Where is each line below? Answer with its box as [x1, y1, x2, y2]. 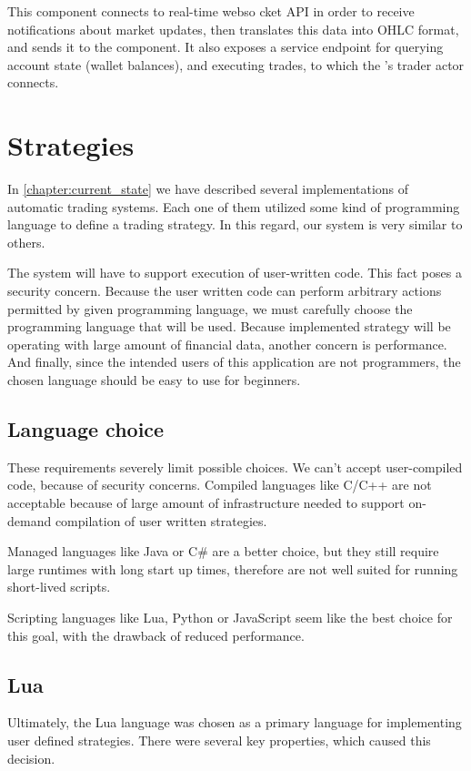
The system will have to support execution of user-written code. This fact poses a [7, 263, 462, 282]
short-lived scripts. [7, 577, 111, 596]
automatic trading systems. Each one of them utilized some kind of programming [7, 197, 460, 216]
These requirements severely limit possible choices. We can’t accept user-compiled [7, 457, 463, 476]
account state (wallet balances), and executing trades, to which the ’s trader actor [7, 55, 465, 74]
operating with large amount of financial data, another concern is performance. [7, 334, 447, 353]
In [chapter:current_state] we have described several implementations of [7, 179, 409, 198]
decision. [7, 748, 55, 767]
